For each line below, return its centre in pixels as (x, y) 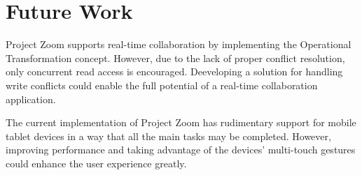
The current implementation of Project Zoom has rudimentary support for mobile (181, 122)
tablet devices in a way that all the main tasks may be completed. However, (168, 136)
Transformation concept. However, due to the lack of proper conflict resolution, (175, 58)
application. (31, 99)
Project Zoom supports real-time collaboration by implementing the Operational (179, 44)
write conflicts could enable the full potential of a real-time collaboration (162, 85)
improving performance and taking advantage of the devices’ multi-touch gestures (181, 150)
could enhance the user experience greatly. (96, 163)
